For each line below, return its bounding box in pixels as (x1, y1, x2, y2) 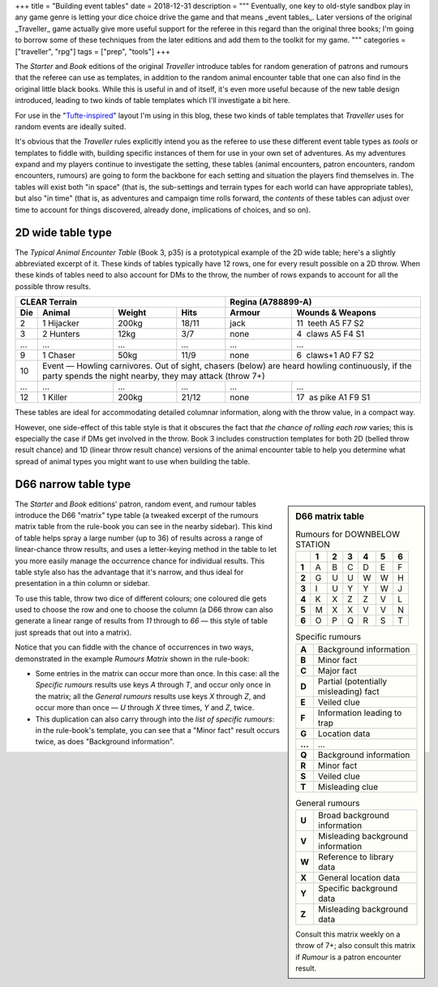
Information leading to (317, 707, 402, 718)
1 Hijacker (41, 317, 80, 329)
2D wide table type (15, 226, 113, 239)
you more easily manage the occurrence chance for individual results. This (15, 556, 265, 566)
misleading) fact (317, 686, 380, 697)
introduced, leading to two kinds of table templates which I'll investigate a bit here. (15, 96, 291, 106)
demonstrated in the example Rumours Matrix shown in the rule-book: (15, 653, 250, 663)
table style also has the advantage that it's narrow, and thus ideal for (15, 567, 244, 576)
